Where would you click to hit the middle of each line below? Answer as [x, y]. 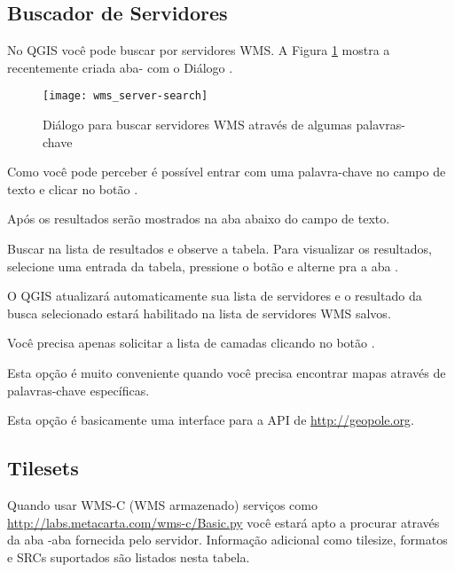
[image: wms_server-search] [126, 96]
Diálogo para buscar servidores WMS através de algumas [197, 125]
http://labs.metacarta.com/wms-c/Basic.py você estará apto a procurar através [224, 522]
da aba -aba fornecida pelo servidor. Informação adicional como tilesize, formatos [227, 540]
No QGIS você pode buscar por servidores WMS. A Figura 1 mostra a [199, 50]
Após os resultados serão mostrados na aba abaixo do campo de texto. [199, 219]
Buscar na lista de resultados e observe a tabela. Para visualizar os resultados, [220, 249]
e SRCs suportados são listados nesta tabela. [129, 556]
